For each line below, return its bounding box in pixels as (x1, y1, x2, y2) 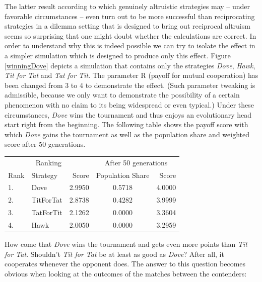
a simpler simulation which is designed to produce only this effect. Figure (5, 50, 231, 60)
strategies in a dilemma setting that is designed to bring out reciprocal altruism (5, 21, 250, 31)
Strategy (31, 169, 58, 180)
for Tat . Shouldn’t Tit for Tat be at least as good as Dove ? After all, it (5, 248, 224, 259)
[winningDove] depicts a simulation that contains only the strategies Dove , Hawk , (5, 60, 255, 70)
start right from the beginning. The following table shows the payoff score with (5, 119, 248, 130)
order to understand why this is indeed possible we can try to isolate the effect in (5, 40, 255, 51)
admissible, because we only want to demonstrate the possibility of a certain (5, 89, 240, 100)
